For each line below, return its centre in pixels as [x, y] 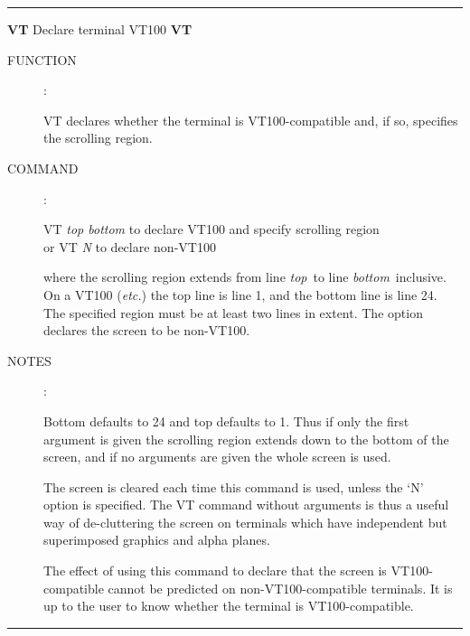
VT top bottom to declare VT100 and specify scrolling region [211, 229]
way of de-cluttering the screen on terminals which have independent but [245, 522]
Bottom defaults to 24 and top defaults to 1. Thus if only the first [226, 421]
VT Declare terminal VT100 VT [100, 29]
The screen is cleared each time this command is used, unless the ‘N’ [234, 486]
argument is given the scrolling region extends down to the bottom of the [246, 439]
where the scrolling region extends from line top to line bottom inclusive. [245, 277]
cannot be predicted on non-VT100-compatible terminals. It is [280, 588]
